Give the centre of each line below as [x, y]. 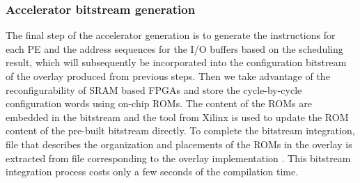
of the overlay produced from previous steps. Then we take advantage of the [168, 76]
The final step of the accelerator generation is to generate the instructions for [171, 35]
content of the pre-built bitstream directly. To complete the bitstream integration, [180, 130]
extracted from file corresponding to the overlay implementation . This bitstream [178, 158]
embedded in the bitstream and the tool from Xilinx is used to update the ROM [177, 117]
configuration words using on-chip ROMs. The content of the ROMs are [159, 103]
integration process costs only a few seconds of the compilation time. [152, 172]
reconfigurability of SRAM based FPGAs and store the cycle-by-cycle [154, 89]
